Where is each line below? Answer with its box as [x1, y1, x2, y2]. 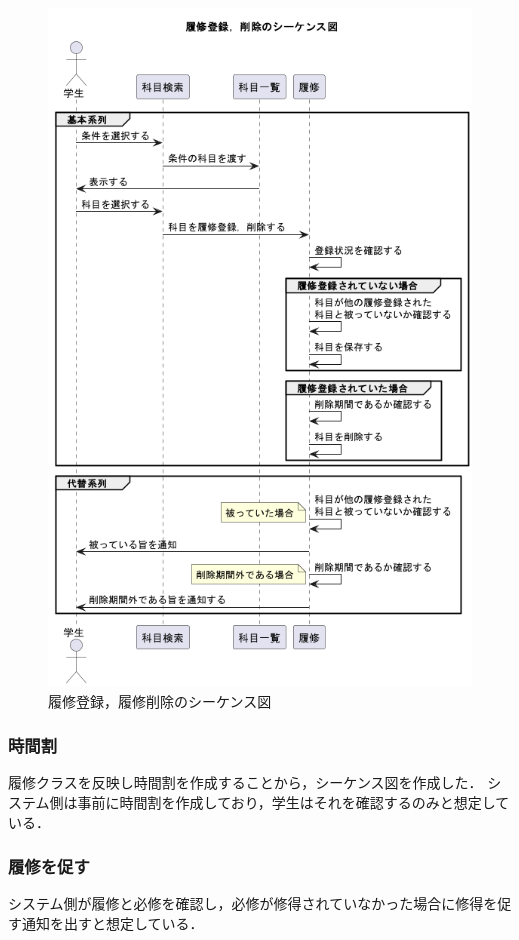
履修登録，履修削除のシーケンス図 [48, 690, 272, 711]
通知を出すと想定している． [21, 913, 204, 933]
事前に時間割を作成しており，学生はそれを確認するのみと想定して [77, 792, 510, 812]
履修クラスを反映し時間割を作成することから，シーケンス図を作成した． [8, 772, 483, 793]
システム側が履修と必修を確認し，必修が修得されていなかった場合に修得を [8, 893, 498, 914]
